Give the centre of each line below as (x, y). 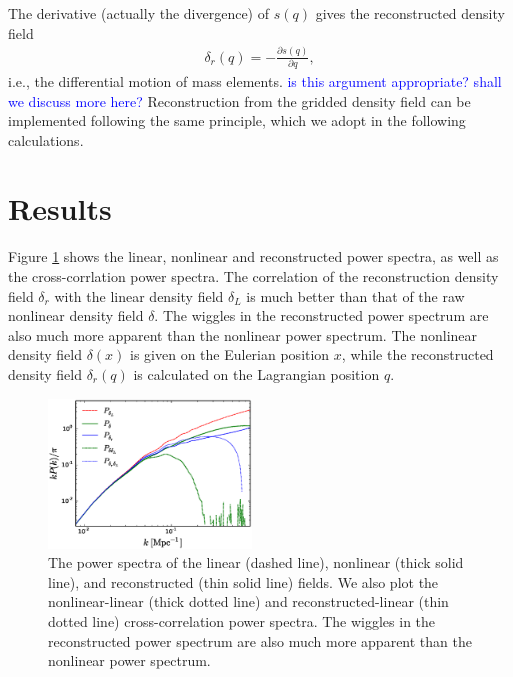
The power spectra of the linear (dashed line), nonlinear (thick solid (256, 562)
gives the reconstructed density (410, 13)
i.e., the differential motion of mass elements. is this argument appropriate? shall (255, 80)
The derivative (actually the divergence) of (139, 13)
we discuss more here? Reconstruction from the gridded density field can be (239, 100)
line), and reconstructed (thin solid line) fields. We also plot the (243, 581)
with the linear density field (139, 295)
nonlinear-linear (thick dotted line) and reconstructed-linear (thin (248, 601)
